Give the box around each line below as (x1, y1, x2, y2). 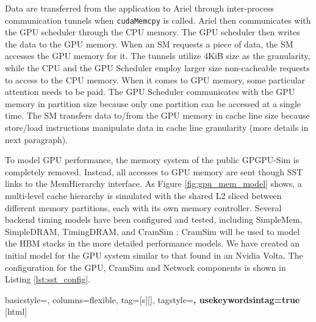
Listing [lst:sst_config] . (5, 273, 91, 285)
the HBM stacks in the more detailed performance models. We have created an (5, 237, 300, 250)
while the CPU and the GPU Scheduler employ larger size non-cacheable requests (5, 61, 310, 74)
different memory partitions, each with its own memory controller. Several (5, 201, 282, 214)
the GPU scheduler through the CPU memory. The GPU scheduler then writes (5, 26, 300, 38)
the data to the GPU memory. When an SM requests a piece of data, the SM (5, 37, 293, 50)
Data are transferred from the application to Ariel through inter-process (5, 2, 275, 14)
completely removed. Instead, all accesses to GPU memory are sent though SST (5, 165, 303, 178)
